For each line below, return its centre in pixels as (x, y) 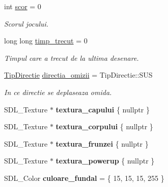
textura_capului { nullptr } (103, 109)
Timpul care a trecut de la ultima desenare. (72, 57)
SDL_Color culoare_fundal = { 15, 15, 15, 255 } (84, 178)
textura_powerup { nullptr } (105, 161)
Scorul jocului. (26, 23)
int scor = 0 (23, 6)
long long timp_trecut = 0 (46, 41)
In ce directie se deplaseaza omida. (58, 92)
